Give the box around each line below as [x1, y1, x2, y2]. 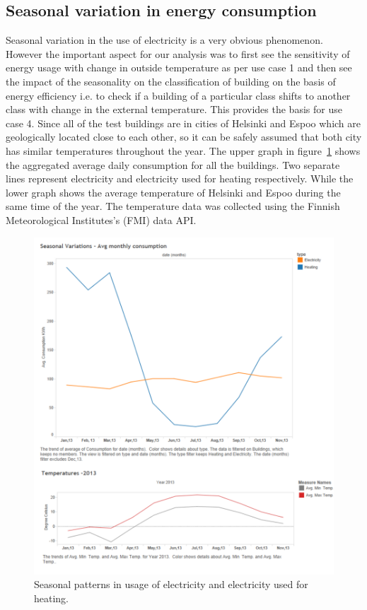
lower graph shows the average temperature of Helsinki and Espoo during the [6, 184, 341, 199]
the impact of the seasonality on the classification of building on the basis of [6, 74, 336, 88]
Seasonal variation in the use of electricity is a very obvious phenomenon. [6, 33, 323, 47]
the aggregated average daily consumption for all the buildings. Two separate [6, 157, 340, 172]
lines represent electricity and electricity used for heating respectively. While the [6, 171, 354, 186]
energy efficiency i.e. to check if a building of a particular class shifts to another [6, 88, 351, 102]
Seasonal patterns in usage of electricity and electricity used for [34, 577, 308, 592]
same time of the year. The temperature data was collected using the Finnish [6, 199, 340, 213]
